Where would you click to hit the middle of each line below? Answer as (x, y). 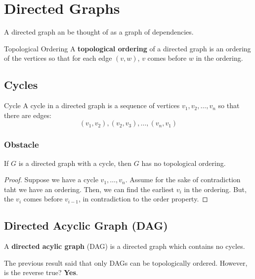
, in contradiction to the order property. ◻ (143, 199)
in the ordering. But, (215, 189)
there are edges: (28, 115)
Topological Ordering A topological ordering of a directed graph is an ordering (127, 48)
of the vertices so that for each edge (58, 58)
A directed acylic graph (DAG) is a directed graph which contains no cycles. (125, 246)
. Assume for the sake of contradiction (183, 179)
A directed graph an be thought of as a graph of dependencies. (99, 32)
